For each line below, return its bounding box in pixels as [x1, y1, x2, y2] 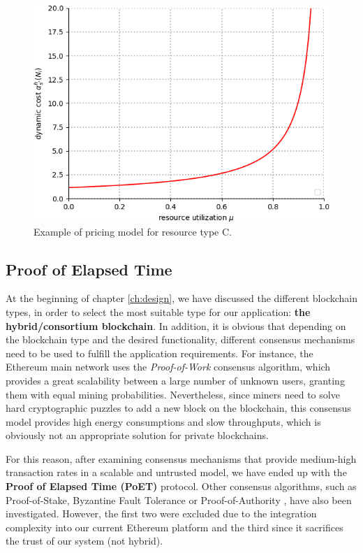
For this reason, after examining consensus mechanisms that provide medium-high [6, 451, 357, 466]
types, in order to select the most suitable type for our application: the [6, 304, 311, 319]
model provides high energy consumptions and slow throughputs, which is [6, 414, 321, 429]
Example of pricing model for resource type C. [34, 224, 232, 238]
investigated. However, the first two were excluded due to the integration [6, 506, 317, 521]
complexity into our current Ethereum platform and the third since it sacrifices [6, 519, 343, 534]
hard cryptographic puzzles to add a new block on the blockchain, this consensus [6, 401, 351, 415]
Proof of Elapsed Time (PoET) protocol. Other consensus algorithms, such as [6, 479, 357, 494]
